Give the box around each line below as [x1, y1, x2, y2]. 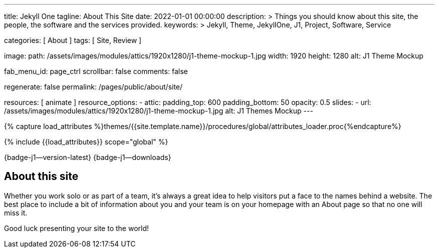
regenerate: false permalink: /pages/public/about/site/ [4, 82, 183, 91]
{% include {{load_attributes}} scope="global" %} [4, 137, 168, 146]
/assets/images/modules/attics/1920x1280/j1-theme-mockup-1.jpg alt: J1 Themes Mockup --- [4, 106, 313, 115]
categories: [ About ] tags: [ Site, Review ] [4, 36, 142, 44]
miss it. [4, 208, 28, 217]
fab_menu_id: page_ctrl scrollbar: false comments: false [4, 67, 188, 75]
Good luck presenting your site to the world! [4, 223, 149, 232]
